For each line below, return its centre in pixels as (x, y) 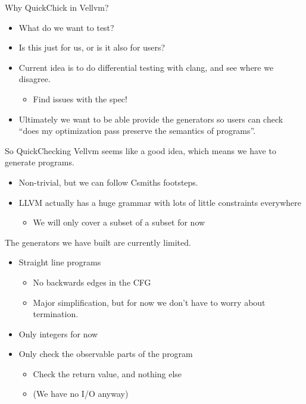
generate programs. (40, 162)
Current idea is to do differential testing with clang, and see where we (146, 67)
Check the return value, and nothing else (107, 373)
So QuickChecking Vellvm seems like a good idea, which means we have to (140, 150)
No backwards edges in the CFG (92, 282)
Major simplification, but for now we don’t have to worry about (149, 302)
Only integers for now (58, 333)
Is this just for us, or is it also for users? (92, 47)
